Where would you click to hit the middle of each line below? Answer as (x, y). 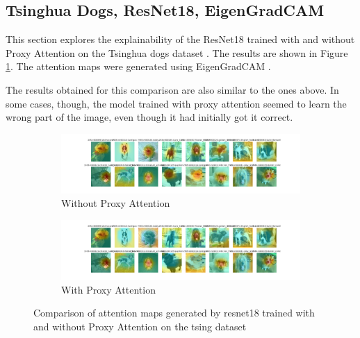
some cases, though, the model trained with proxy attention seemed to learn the (176, 103)
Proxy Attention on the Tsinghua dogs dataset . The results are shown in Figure (177, 52)
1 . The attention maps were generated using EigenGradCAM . (138, 66)
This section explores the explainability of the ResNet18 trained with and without (180, 39)
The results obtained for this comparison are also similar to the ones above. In (172, 89)
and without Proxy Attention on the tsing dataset (140, 326)
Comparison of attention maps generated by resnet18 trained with (174, 313)
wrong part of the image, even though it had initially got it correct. (149, 117)
